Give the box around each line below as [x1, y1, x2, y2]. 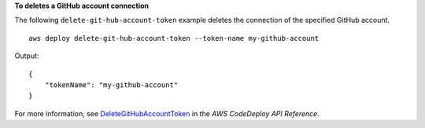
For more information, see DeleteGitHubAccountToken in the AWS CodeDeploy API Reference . [14, 108, 320, 118]
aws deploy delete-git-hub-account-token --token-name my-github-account [28, 34, 320, 42]
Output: [14, 51, 39, 60]
